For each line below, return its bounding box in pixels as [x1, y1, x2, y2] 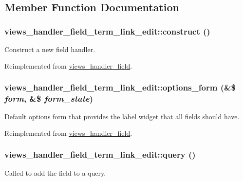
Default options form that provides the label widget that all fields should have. [4, 111, 240, 122]
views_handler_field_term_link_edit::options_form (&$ [4, 81, 236, 93]
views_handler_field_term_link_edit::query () [4, 148, 196, 161]
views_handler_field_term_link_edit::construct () [4, 25, 210, 37]
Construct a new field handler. [4, 44, 95, 54]
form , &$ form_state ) [4, 92, 93, 105]
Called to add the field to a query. [4, 167, 106, 178]
